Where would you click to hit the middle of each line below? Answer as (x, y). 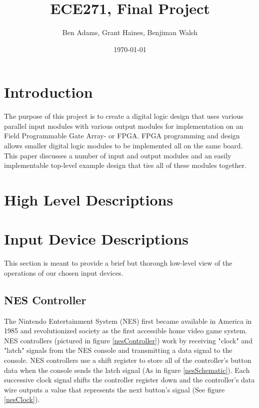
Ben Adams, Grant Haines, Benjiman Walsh (130, 32)
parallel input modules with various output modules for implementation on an (124, 126)
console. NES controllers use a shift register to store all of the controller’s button (128, 360)
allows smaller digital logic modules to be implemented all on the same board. (123, 146)
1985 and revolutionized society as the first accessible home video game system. (126, 331)
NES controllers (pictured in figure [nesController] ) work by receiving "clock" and (128, 340)
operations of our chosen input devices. (64, 272)
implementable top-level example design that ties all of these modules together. (125, 165)
